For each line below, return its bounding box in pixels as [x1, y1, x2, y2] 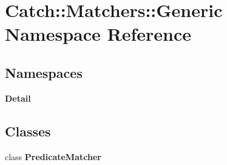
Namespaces [5, 63, 83, 82]
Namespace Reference [5, 21, 191, 46]
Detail [5, 91, 31, 104]
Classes [5, 121, 51, 140]
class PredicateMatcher [5, 150, 101, 163]
